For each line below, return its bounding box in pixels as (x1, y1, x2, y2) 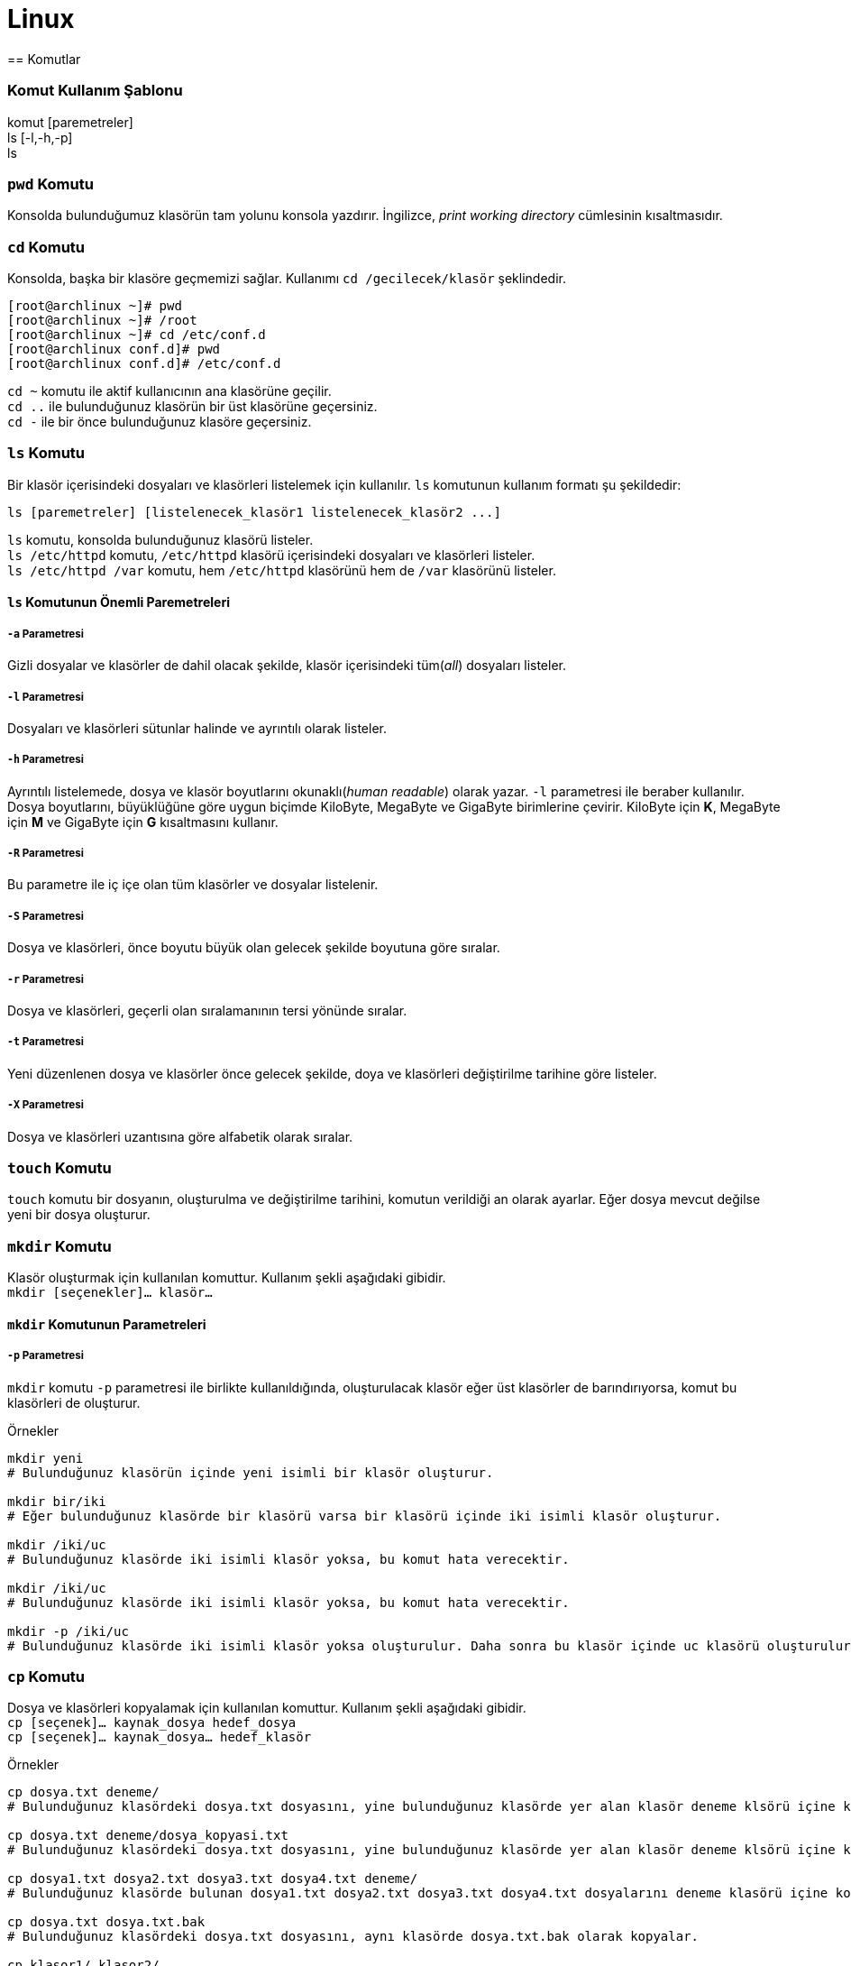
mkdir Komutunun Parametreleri (7, 1316, 206, 1332)
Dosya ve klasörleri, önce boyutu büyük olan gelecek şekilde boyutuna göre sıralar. (7, 940, 500, 956)
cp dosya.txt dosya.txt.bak (7, 1915, 206, 1930)
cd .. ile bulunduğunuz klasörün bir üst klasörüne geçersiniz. (7, 399, 378, 414)
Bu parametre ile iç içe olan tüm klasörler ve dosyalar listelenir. (7, 877, 379, 893)
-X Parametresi (7, 1098, 84, 1112)
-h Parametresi (7, 753, 84, 767)
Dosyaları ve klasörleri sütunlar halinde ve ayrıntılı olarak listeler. (7, 720, 387, 736)
